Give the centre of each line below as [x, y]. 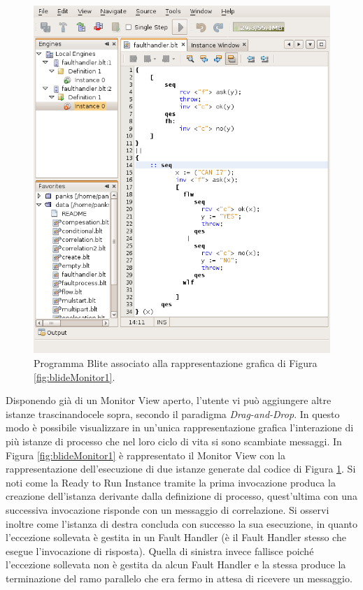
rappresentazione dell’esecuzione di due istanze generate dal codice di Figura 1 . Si [181, 469]
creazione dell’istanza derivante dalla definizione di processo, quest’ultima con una [181, 496]
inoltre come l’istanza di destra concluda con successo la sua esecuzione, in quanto [182, 523]
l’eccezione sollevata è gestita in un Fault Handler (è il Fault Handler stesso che [176, 537]
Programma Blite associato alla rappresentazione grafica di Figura [176, 362]
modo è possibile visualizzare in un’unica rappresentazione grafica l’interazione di [180, 427]
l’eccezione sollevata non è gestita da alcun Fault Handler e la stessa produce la [176, 564]
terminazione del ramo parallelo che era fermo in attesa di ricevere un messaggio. [179, 578]
